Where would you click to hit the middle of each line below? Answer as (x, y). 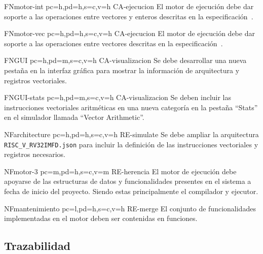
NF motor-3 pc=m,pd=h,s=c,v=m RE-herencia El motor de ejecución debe (120, 171)
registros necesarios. (35, 154)
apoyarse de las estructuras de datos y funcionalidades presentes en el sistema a (128, 181)
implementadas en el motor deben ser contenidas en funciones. (101, 218)
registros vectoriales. (35, 80)
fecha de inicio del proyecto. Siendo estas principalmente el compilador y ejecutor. (131, 191)
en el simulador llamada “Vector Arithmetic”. (74, 117)
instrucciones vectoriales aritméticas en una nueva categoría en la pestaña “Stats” (131, 107)
